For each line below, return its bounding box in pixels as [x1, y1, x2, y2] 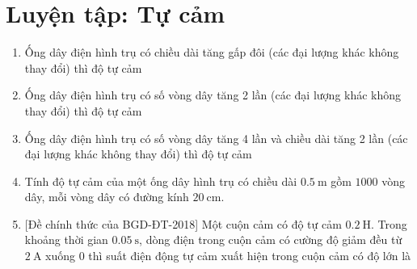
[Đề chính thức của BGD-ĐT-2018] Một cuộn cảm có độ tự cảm [24, 215, 342, 232]
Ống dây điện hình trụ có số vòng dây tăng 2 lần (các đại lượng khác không [24, 86, 402, 103]
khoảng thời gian [24, 231, 108, 248]
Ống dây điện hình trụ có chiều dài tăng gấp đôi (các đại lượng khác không [24, 44, 399, 61]
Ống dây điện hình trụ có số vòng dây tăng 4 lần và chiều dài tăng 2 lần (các [24, 129, 408, 146]
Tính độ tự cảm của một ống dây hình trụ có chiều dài [24, 172, 297, 189]
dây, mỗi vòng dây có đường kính [24, 188, 189, 205]
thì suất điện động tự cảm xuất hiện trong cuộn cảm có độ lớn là [88, 247, 411, 264]
